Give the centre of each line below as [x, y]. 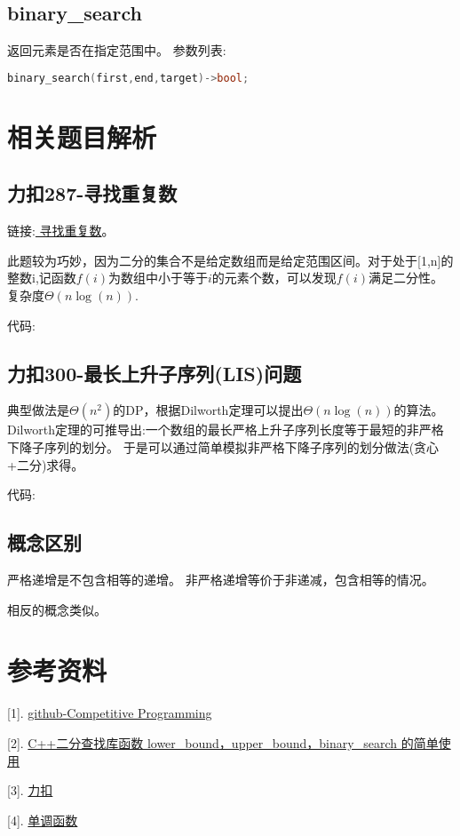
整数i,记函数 [42, 278]
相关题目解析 [82, 136]
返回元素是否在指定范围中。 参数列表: [117, 50]
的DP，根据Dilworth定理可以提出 [208, 410]
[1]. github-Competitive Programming [110, 713]
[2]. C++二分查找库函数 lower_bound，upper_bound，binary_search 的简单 [223, 742]
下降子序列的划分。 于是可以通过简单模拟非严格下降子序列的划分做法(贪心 [223, 447]
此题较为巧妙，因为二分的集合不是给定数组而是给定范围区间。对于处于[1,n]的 [230, 260]
